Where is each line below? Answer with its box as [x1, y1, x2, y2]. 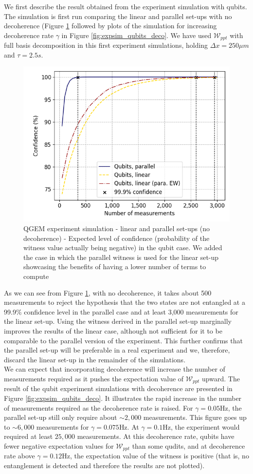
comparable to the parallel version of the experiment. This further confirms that [4, 335, 243, 345]
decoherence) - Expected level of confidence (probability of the [23, 233, 210, 243]
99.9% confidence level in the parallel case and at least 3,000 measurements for [4, 306, 238, 316]
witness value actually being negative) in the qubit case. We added [23, 242, 222, 253]
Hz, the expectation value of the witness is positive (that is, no [62, 451, 249, 461]
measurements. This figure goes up [143, 412, 247, 422]
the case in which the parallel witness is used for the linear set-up [23, 252, 219, 262]
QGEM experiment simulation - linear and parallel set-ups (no [23, 223, 210, 234]
